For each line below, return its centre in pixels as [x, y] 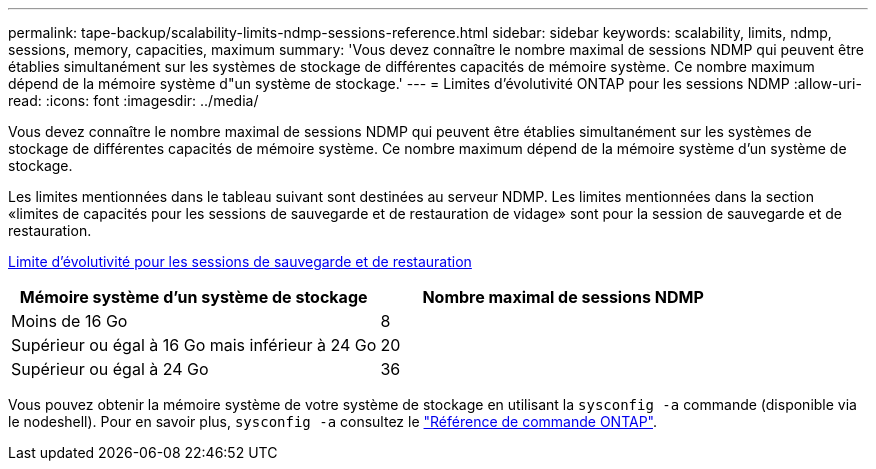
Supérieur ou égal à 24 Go [110, 369]
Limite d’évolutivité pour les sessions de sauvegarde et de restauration [240, 261]
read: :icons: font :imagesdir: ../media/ [133, 100]
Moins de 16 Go [69, 321]
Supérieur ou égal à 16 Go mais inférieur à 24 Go [194, 345]
